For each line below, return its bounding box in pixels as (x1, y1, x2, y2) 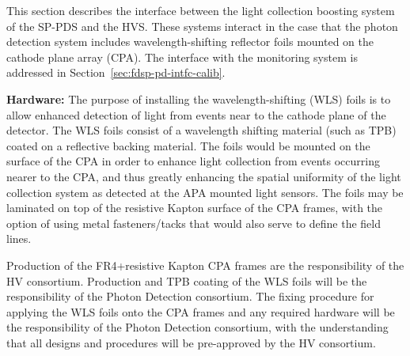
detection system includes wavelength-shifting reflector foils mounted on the (6, 33, 374, 50)
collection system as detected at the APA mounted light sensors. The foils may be (6, 184, 404, 200)
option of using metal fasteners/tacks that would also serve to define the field (6, 214, 382, 231)
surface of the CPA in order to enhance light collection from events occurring (6, 153, 380, 169)
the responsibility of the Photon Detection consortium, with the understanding (6, 319, 389, 335)
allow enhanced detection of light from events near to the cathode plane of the (6, 106, 386, 123)
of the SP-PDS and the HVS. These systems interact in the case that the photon (6, 17, 398, 34)
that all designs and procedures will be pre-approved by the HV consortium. (6, 334, 376, 350)
